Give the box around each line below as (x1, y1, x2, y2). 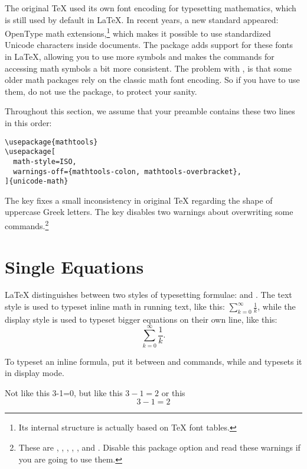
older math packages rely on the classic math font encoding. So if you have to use (5, 73, 300, 86)
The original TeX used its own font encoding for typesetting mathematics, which (5, 2, 296, 14)
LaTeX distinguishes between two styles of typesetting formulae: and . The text (5, 288, 292, 301)
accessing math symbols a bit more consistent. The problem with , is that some (5, 62, 292, 74)
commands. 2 (5, 218, 49, 232)
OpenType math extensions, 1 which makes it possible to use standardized (5, 25, 271, 39)
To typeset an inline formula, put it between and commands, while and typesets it (5, 355, 302, 367)
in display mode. (5, 367, 64, 379)
